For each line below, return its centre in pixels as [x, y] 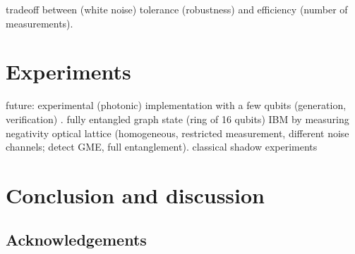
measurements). [40, 23]
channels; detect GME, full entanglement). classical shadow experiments [162, 147]
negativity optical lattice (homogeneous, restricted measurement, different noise [177, 133]
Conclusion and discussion [135, 195]
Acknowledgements [76, 240]
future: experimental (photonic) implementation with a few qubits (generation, [176, 105]
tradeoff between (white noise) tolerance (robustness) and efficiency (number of [177, 9]
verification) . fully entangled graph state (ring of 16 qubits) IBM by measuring [177, 119]
